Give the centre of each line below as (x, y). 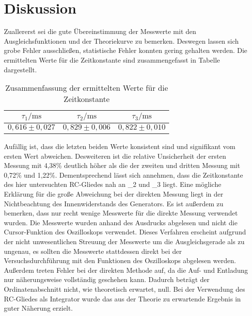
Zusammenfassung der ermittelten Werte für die (87, 88)
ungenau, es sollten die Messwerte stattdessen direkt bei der (93, 251)
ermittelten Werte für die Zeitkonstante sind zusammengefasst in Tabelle (112, 59)
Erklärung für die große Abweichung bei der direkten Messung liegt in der (114, 194)
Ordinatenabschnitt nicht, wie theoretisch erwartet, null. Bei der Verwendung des (125, 289)
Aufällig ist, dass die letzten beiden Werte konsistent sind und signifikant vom (120, 146)
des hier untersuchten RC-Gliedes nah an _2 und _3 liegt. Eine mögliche (113, 184)
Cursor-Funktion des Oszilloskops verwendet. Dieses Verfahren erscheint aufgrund (125, 232)
